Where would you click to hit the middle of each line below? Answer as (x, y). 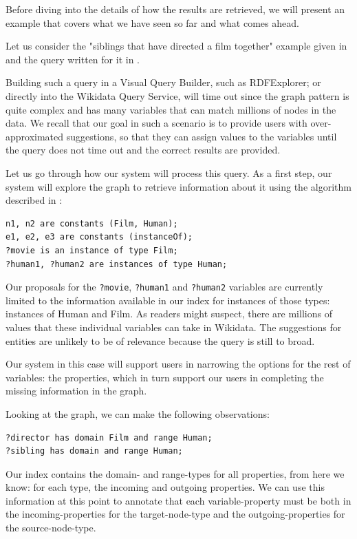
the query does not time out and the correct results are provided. (143, 150)
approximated (35, 136)
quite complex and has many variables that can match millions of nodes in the (171, 109)
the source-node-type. (51, 528)
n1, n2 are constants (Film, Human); (92, 223)
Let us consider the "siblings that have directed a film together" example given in (176, 46)
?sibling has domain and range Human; (94, 451)
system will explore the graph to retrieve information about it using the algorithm (178, 186)
